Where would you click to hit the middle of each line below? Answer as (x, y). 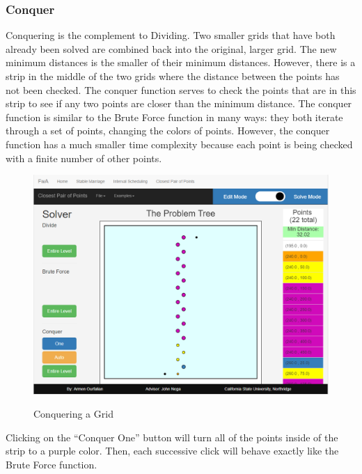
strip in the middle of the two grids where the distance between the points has (173, 76)
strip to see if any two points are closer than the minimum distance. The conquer (179, 103)
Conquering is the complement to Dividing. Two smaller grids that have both (171, 35)
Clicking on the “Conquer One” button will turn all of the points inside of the (172, 437)
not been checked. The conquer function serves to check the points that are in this (181, 89)
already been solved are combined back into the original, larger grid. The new (171, 48)
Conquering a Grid (73, 414)
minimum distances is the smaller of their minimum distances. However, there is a (181, 62)
